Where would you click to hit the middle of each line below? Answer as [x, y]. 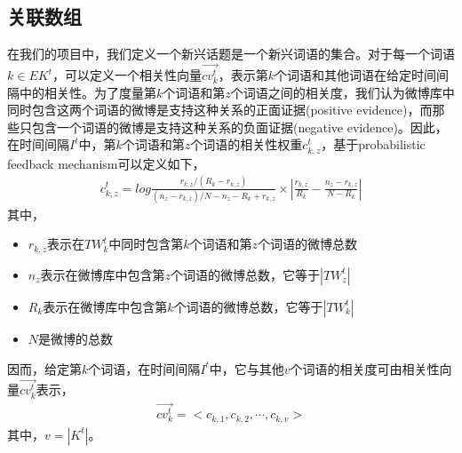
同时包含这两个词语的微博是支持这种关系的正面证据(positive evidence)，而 [220, 110]
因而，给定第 [44, 368]
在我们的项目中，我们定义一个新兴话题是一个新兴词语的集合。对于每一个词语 [231, 54]
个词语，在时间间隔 [144, 368]
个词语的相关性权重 [247, 144]
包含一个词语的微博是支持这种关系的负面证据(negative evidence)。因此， [239, 127]
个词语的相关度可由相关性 [365, 368]
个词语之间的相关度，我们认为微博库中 [343, 92]
